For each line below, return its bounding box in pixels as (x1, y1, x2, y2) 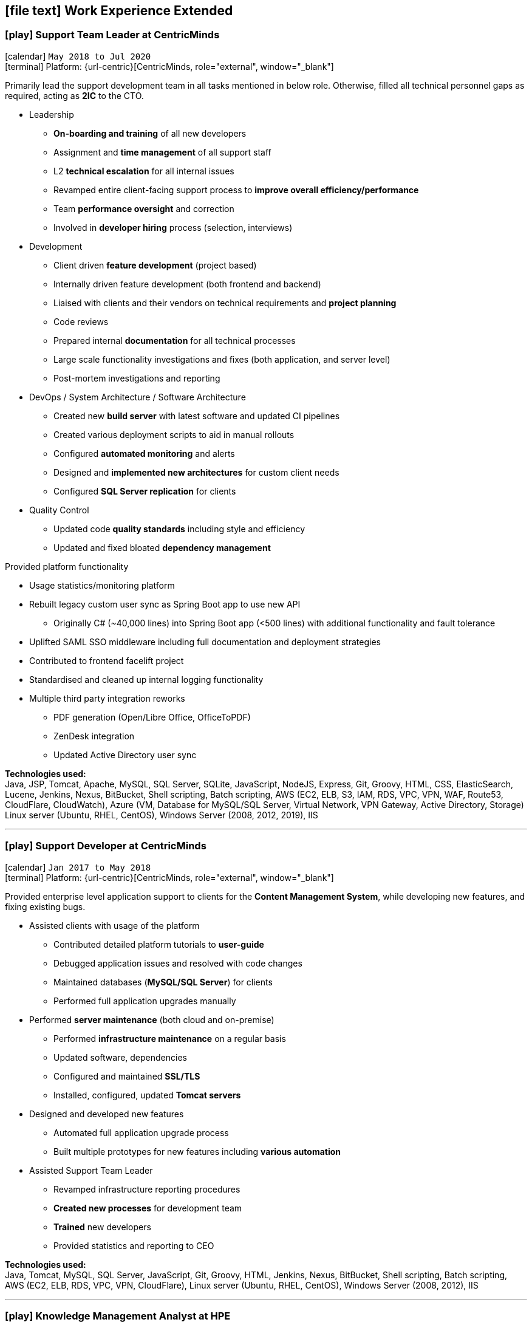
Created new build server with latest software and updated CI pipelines (53, 410, 340, 421)
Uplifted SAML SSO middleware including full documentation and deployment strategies (29, 636, 381, 647)
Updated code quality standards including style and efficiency (53, 523, 305, 534)
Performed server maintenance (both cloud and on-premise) (29, 1014, 275, 1025)
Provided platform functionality (5, 561, 129, 572)
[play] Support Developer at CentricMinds (5, 840, 206, 852)
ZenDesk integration (53, 730, 135, 741)
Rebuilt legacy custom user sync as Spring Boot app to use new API (29, 598, 301, 609)
